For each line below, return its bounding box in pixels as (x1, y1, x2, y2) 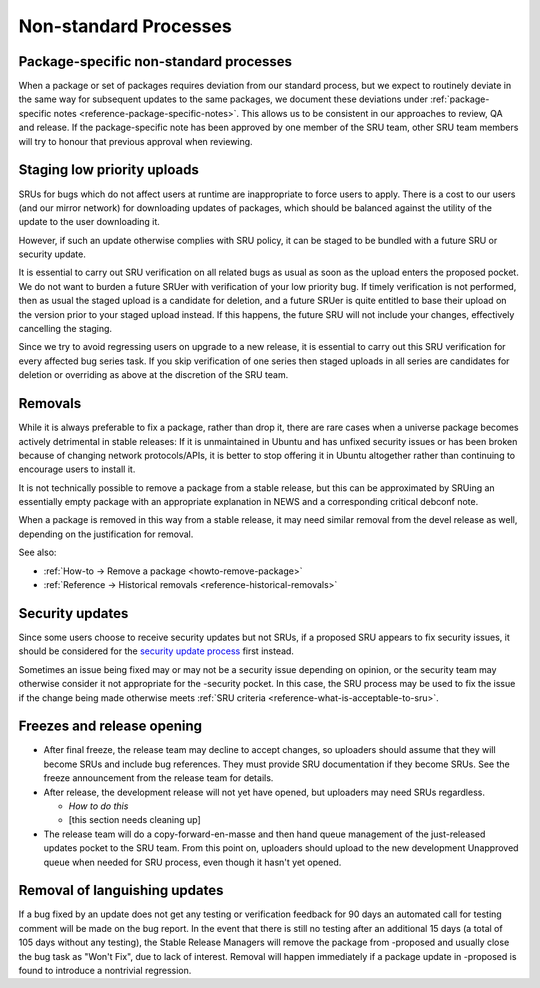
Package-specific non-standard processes (18, 53, 293, 70)
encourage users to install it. (18, 463, 136, 475)
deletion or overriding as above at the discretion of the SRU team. (18, 369, 289, 381)
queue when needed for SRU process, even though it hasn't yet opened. (43, 856, 342, 868)
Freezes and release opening (18, 718, 203, 735)
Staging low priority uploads (18, 161, 199, 179)
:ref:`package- (430, 93, 490, 105)
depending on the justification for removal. (18, 528, 194, 540)
